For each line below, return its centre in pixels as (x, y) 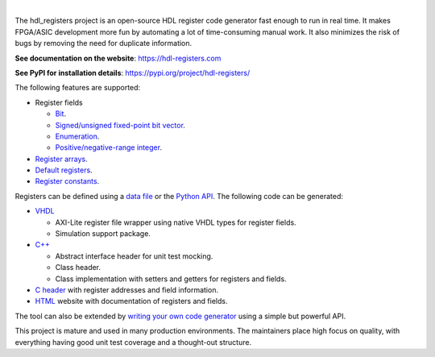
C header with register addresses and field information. (127, 289)
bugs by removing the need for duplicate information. (104, 44)
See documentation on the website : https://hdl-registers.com (118, 58)
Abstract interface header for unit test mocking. (134, 256)
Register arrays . (61, 159)
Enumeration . (77, 136)
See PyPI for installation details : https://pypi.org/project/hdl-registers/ (133, 73)
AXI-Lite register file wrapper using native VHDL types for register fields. (176, 222)
